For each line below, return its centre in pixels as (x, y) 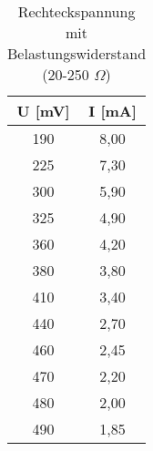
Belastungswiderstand (77, 53)
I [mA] (112, 111)
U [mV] (43, 111)
